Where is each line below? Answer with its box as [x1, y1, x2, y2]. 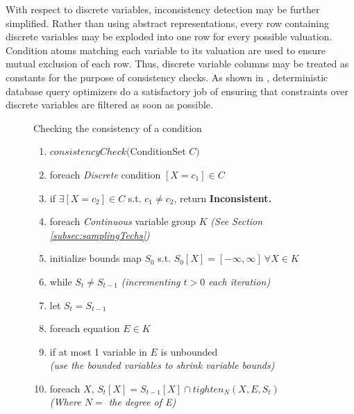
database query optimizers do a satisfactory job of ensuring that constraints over [6, 83, 348, 98]
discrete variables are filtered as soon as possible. [6, 97, 213, 112]
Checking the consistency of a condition [33, 120, 202, 135]
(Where [49, 395, 81, 409]
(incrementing [121, 274, 180, 288]
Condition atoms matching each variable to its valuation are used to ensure [6, 42, 326, 57]
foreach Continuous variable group [49, 214, 196, 229]
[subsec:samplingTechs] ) [49, 227, 150, 242]
